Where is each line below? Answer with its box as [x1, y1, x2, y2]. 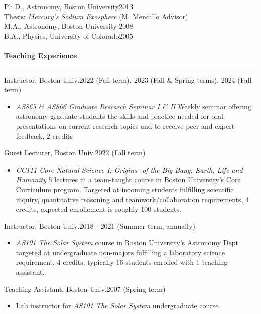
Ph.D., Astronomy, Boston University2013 [4, 1, 134, 11]
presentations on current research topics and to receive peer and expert [16, 120, 235, 131]
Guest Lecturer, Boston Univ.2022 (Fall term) [4, 147, 146, 158]
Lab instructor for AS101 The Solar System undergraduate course [16, 300, 219, 311]
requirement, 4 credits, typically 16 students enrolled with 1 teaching [16, 257, 228, 267]
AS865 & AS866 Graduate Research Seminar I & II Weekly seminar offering [16, 101, 251, 111]
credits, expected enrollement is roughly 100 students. [16, 204, 181, 214]
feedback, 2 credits [16, 130, 73, 141]
